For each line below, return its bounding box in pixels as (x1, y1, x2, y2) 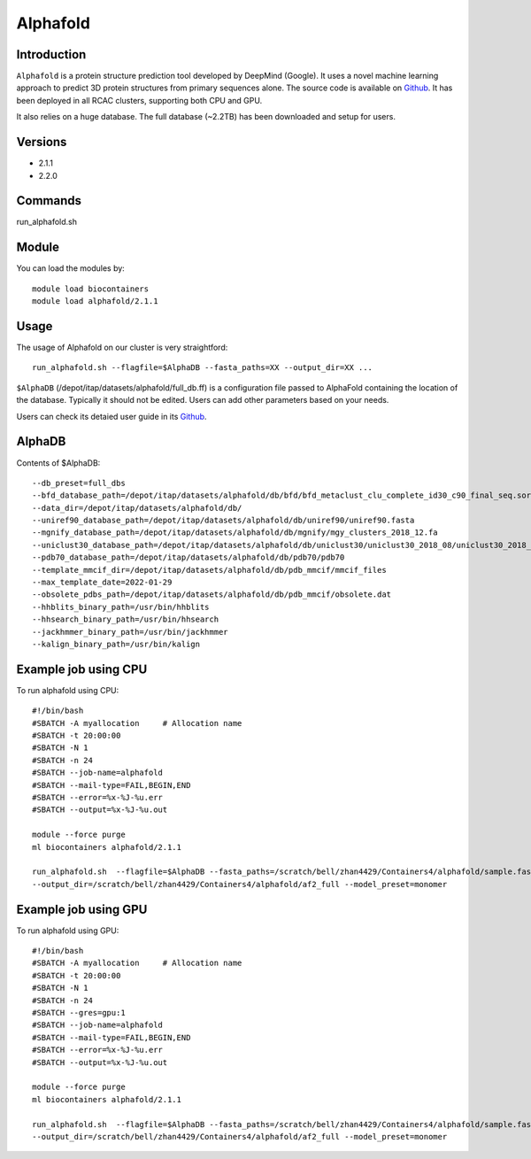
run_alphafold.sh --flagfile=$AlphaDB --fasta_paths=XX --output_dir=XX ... (32, 363, 373, 373)
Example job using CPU (16, 661, 148, 676)
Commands (16, 193, 82, 208)
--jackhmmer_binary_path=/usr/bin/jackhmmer (32, 627, 229, 637)
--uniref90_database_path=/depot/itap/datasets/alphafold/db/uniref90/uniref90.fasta (32, 515, 415, 526)
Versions (16, 135, 67, 150)
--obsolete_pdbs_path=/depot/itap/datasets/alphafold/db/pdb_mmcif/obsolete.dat (32, 590, 392, 599)
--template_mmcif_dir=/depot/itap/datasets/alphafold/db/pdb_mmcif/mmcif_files (32, 565, 387, 575)
